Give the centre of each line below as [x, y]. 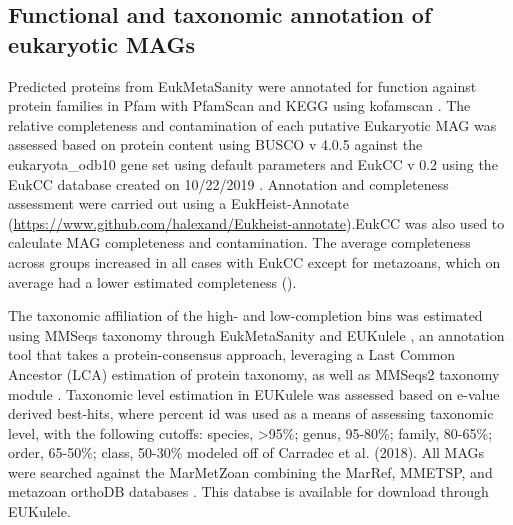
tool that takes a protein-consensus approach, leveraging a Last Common [232, 354]
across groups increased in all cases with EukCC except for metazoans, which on [254, 261]
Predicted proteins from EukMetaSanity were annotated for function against [242, 85]
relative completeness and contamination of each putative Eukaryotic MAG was [252, 124]
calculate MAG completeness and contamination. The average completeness [239, 242]
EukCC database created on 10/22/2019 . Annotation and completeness [228, 183]
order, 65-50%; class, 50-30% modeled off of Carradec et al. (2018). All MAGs [246, 452]
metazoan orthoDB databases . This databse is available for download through [248, 491]
